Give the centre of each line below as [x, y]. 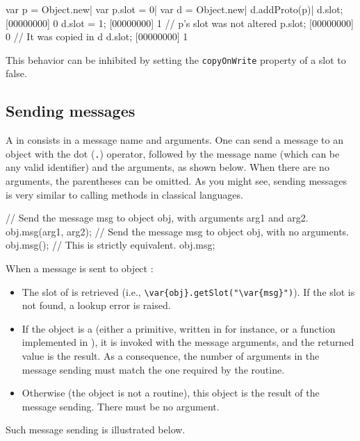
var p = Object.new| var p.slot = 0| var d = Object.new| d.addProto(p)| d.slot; [174, 9]
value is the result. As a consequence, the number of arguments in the [171, 356]
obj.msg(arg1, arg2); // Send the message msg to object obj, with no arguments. [177, 231]
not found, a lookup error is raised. [96, 305]
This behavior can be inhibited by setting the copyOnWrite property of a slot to [176, 59]
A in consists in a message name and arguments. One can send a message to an [174, 140]
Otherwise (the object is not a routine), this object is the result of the [171, 393]
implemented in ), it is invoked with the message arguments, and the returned [188, 342]
